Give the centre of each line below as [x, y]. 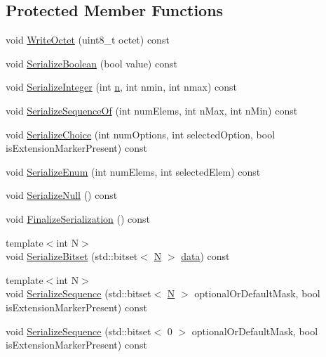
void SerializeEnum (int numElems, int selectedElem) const [133, 171]
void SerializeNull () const [62, 195]
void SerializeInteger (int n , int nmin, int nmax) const [121, 87]
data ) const [205, 256]
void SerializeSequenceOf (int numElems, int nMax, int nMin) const [152, 110]
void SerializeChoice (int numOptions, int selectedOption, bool [141, 134]
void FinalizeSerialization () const [78, 218]
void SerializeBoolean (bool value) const [91, 63]
